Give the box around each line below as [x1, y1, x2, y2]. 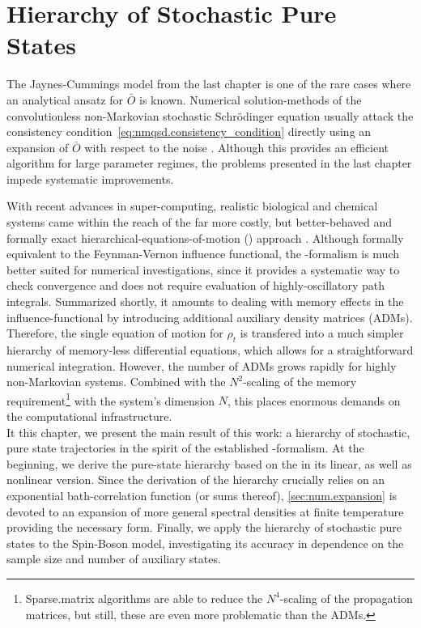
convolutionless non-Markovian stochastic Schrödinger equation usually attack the [6, 107, 414, 124]
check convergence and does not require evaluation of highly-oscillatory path [6, 277, 385, 294]
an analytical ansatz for [6, 91, 124, 108]
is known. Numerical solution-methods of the [139, 91, 362, 108]
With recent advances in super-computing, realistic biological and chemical [6, 197, 378, 214]
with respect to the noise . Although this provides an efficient [84, 138, 389, 155]
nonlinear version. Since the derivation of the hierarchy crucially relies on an [6, 471, 385, 488]
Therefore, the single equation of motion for [6, 325, 223, 342]
